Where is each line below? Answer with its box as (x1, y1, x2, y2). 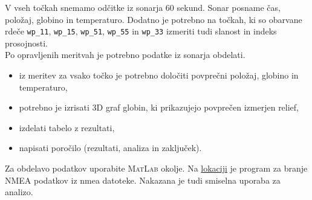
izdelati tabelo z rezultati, (19, 121, 115, 134)
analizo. (5, 185, 33, 198)
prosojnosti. (5, 36, 48, 49)
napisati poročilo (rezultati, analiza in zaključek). (19, 141, 202, 154)
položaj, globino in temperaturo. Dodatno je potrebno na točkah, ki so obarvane (5, 13, 302, 25)
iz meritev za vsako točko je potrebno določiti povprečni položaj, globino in (19, 69, 299, 82)
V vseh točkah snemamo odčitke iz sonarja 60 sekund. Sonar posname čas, (5, 1, 281, 13)
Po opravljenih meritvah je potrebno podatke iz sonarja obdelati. (5, 48, 245, 61)
